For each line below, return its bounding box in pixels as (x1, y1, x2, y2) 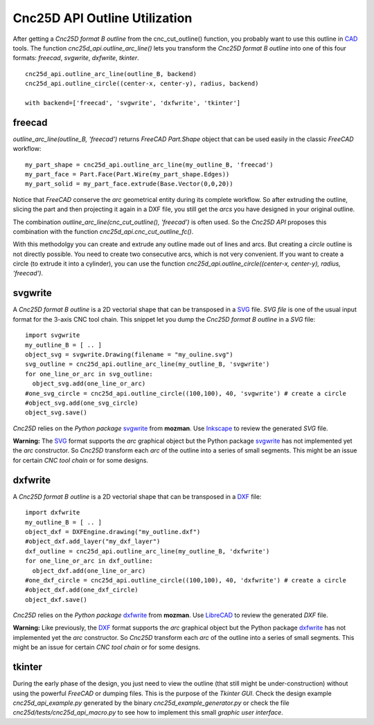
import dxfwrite (25, 508, 80, 517)
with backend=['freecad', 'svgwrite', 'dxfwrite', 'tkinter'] (25, 99, 241, 107)
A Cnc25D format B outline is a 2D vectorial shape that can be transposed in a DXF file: (12, 492, 262, 501)
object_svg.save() (25, 409, 88, 416)
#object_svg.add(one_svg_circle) (25, 398, 139, 407)
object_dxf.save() (25, 596, 88, 603)
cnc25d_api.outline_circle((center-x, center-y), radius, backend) (25, 80, 259, 88)
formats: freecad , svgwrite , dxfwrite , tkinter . (12, 54, 140, 62)
